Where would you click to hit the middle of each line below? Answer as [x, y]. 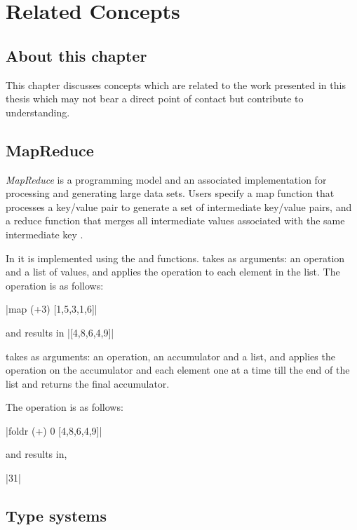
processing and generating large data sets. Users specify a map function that [170, 193]
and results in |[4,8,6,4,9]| [60, 332]
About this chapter [76, 55]
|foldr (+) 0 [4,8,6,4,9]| [54, 430]
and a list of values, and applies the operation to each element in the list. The [173, 272]
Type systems [56, 516]
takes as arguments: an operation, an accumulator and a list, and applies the [170, 356]
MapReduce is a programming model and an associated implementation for [166, 179]
